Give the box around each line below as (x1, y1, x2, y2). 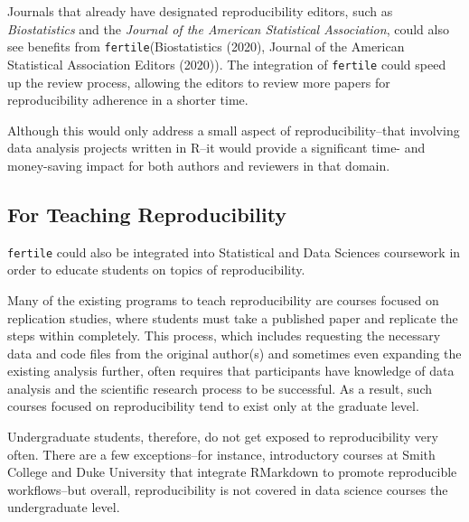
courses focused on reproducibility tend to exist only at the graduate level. (7, 396, 419, 415)
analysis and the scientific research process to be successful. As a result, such (7, 378, 433, 397)
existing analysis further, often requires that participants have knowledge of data (7, 361, 455, 380)
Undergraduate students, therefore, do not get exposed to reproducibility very (7, 427, 438, 446)
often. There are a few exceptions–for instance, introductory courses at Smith (7, 444, 436, 463)
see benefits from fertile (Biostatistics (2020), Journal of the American (7, 37, 405, 56)
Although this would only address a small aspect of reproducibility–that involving (7, 120, 460, 139)
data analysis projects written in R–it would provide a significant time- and (7, 138, 426, 157)
